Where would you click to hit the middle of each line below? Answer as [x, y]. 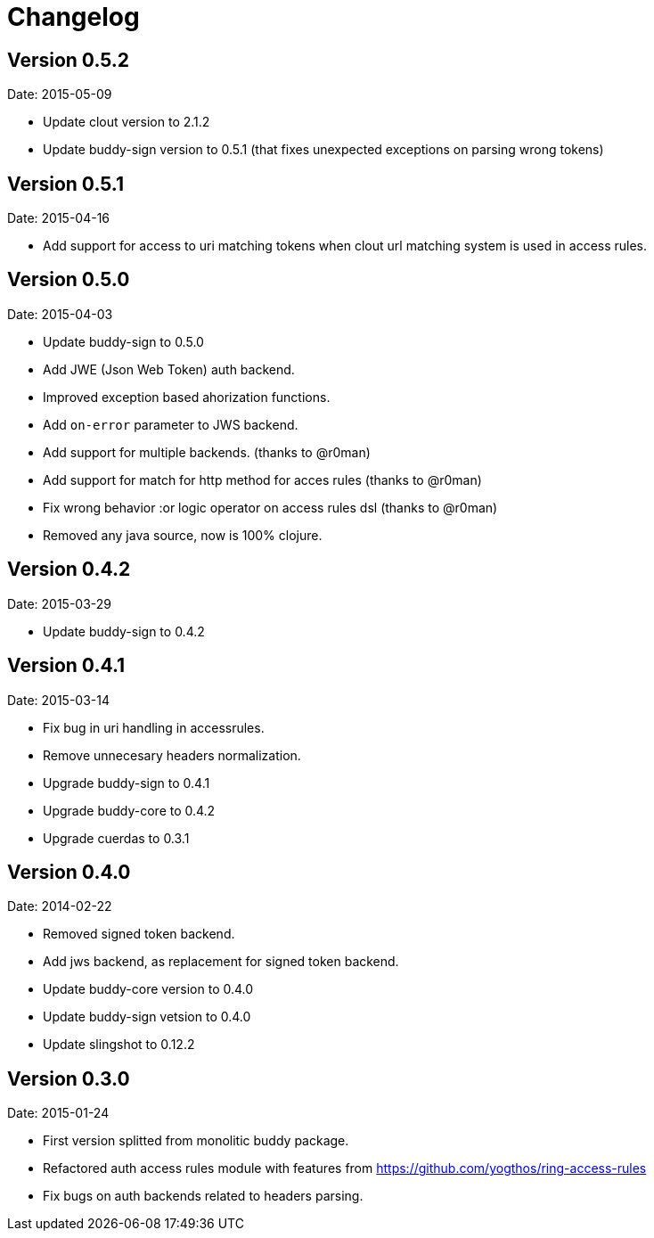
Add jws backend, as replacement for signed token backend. [221, 962]
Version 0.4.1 [66, 666]
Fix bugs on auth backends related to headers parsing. [203, 1196]
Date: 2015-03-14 [59, 700]
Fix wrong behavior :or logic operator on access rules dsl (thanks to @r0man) [270, 507]
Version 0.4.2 [69, 570]
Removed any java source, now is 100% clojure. [183, 535]
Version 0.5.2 [69, 60]
